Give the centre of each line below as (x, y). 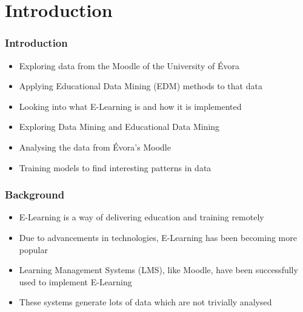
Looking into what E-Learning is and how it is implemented (130, 106)
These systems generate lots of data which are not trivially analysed (145, 302)
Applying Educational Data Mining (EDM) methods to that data (141, 86)
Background (35, 195)
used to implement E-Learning (75, 281)
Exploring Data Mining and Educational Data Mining (119, 127)
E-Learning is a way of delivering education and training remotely (142, 217)
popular (33, 249)
